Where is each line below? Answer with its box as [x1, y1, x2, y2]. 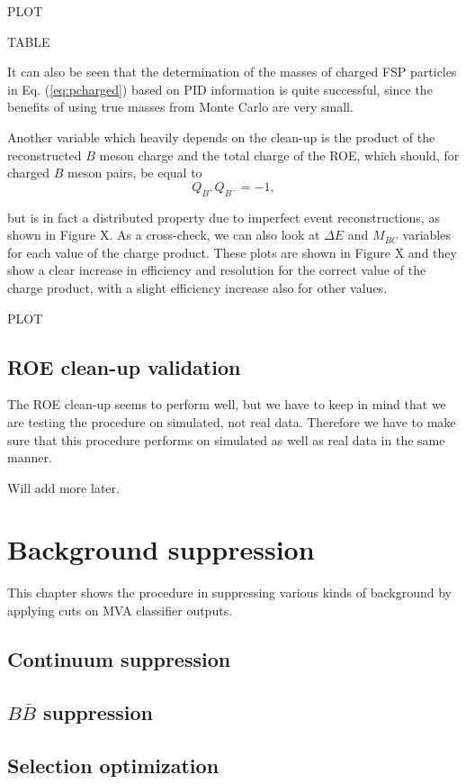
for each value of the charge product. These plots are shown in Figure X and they [7, 242, 457, 261]
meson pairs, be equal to [67, 163, 202, 182]
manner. [7, 448, 52, 467]
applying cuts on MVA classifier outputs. [7, 601, 233, 619]
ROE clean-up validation [7, 352, 241, 380]
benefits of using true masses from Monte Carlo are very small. [7, 97, 354, 116]
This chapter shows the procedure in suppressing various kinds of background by [7, 583, 452, 602]
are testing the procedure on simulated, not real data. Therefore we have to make [7, 412, 456, 431]
